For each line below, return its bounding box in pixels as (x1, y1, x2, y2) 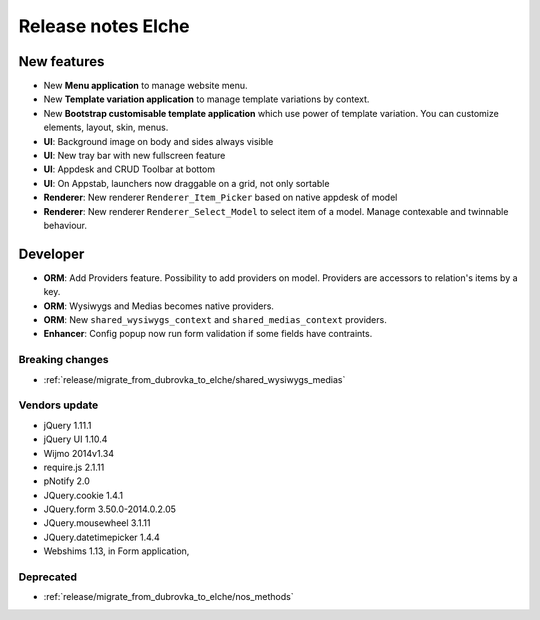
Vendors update (18, 398, 99, 412)
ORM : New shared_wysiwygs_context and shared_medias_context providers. (43, 314, 387, 326)
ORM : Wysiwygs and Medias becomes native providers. (43, 300, 275, 312)
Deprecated (18, 570, 78, 584)
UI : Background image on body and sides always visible (43, 135, 274, 147)
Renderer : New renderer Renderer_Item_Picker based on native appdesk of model (43, 191, 398, 204)
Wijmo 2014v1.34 (43, 447, 115, 459)
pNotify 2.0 (43, 475, 90, 487)
